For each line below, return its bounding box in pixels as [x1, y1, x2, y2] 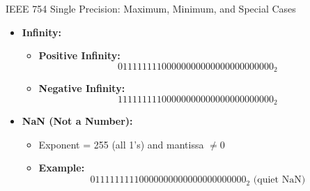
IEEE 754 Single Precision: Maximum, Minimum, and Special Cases [6, 1, 296, 15]
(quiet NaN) [253, 175, 306, 185]
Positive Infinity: [38, 48, 121, 63]
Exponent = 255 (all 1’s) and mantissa [38, 137, 204, 151]
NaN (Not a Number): [22, 114, 133, 128]
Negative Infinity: [38, 81, 125, 95]
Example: [38, 160, 85, 175]
